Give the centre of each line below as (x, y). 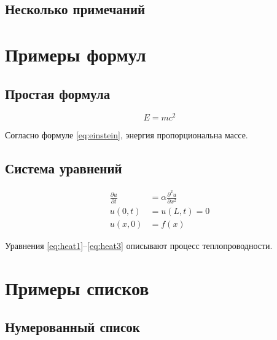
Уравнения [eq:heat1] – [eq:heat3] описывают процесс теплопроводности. (139, 245)
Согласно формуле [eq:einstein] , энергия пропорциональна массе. (127, 135)
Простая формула (58, 93)
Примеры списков (77, 287)
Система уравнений (64, 168)
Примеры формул (76, 54)
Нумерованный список (72, 327)
